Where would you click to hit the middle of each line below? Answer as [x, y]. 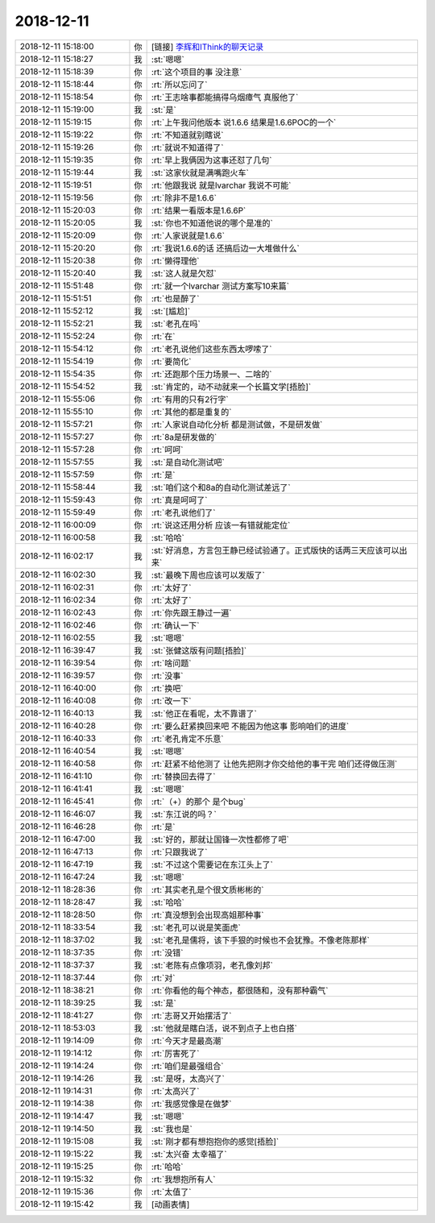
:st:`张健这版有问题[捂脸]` [199, 650]
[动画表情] [170, 1204]
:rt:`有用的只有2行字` [190, 399]
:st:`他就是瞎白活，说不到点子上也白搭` [224, 1028]
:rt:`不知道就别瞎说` [187, 135]
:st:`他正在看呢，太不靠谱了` [204, 713]
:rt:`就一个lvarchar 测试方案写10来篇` [220, 286]
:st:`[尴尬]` [171, 311]
